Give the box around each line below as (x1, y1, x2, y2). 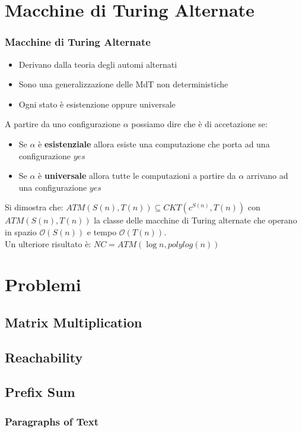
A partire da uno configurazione (5, 118, 120, 130)
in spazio (5, 225, 37, 238)
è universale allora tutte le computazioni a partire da (38, 169, 236, 182)
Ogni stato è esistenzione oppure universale (18, 97, 176, 110)
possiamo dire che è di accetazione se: (131, 118, 268, 130)
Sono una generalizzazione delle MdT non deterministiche (18, 78, 228, 90)
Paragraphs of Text (5, 414, 99, 428)
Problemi (5, 272, 81, 297)
